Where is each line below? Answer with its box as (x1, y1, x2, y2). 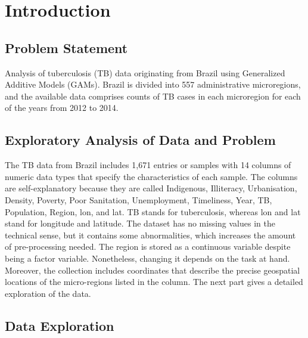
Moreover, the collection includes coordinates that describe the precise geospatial (5, 263, 300, 276)
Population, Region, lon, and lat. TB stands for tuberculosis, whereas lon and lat (5, 205, 301, 218)
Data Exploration (5, 316, 114, 334)
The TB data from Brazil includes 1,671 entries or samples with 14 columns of (5, 159, 291, 171)
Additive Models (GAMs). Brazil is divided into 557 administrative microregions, (5, 78, 301, 91)
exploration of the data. (5, 287, 91, 299)
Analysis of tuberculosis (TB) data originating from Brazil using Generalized (5, 66, 285, 79)
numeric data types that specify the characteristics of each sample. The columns (5, 170, 298, 182)
